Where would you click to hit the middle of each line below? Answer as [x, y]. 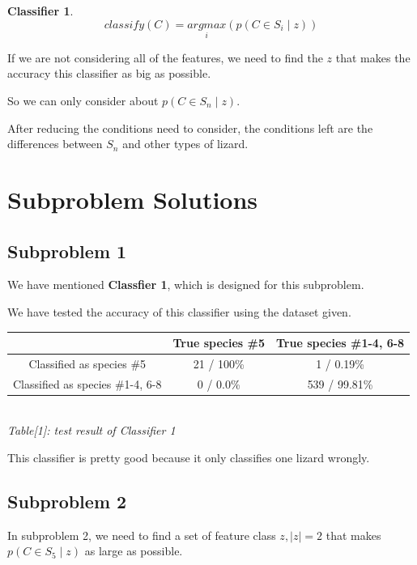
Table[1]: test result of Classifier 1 [91, 430]
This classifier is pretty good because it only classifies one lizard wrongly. [189, 458]
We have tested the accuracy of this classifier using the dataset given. [179, 311]
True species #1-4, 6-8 [340, 343]
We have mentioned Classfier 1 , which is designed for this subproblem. [186, 285]
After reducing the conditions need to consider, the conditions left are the [190, 127]
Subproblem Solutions [133, 199]
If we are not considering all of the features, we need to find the [165, 57]
